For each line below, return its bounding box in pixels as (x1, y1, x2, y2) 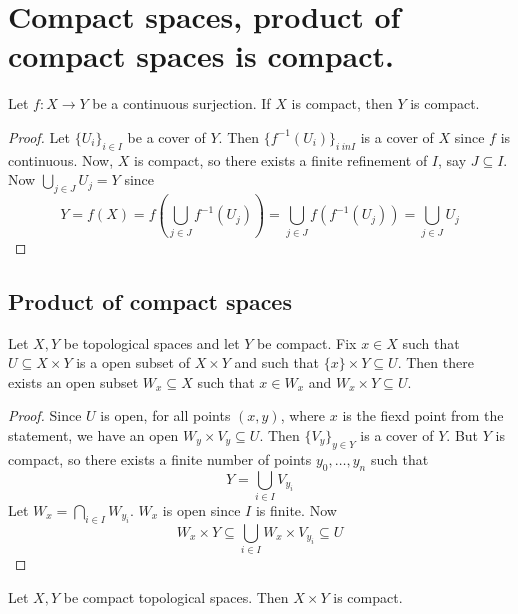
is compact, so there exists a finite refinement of (134, 149, 428, 170)
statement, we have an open (8, 424, 179, 445)
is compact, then (291, 93, 393, 114)
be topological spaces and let (63, 332, 240, 353)
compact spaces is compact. (8, 35, 394, 76)
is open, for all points (100, 405, 231, 426)
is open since (162, 499, 241, 520)
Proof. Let (8, 126, 70, 147)
